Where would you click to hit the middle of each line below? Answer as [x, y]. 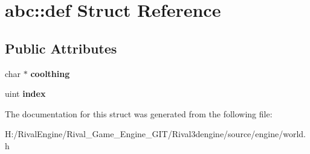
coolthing [50, 73]
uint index [25, 94]
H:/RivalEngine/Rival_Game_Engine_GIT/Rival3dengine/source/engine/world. [155, 134]
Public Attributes [61, 48]
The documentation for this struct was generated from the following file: [139, 113]
